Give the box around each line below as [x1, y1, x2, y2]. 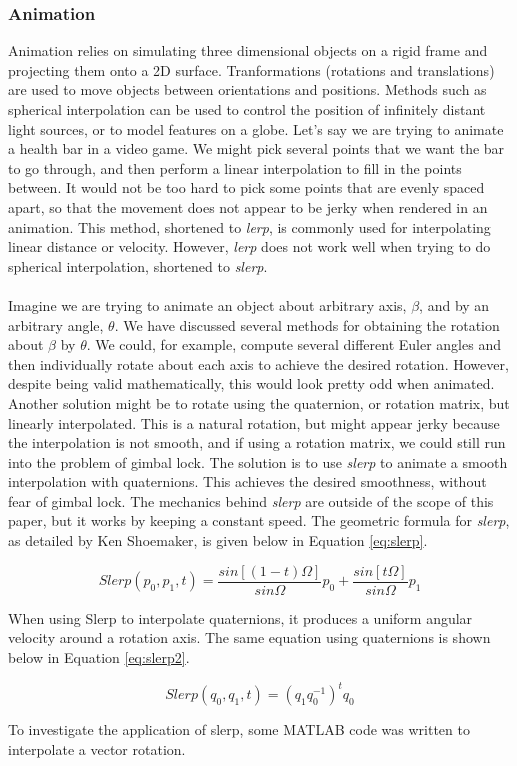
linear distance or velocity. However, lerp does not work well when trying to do [8, 236, 491, 257]
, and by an [419, 294, 490, 315]
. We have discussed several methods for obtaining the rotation [114, 314, 500, 335]
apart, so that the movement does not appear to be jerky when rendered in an [8, 196, 488, 217]
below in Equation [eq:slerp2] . [8, 646, 190, 667]
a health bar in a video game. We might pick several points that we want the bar [8, 138, 505, 159]
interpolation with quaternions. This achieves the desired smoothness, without [8, 471, 487, 492]
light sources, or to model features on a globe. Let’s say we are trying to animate [8, 118, 504, 139]
